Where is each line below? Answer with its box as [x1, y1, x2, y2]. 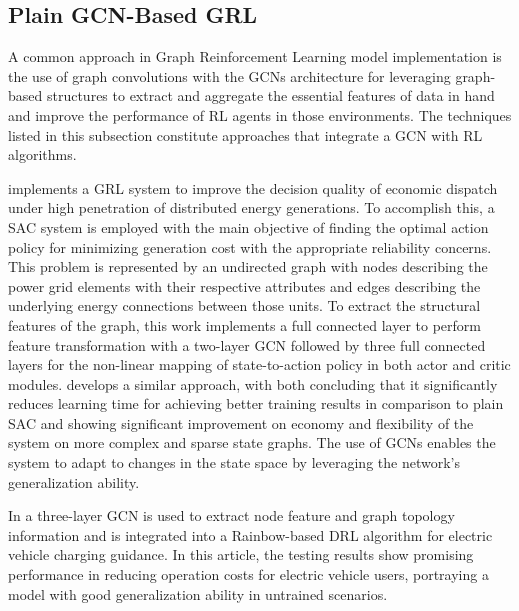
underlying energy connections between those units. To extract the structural [8, 295, 481, 316]
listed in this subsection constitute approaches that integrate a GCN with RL [8, 124, 483, 145]
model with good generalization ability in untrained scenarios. [8, 583, 388, 604]
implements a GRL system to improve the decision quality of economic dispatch [8, 177, 498, 198]
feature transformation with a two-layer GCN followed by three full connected [8, 334, 486, 355]
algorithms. [8, 144, 77, 165]
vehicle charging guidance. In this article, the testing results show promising [8, 544, 474, 565]
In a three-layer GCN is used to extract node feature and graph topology [8, 505, 455, 526]
